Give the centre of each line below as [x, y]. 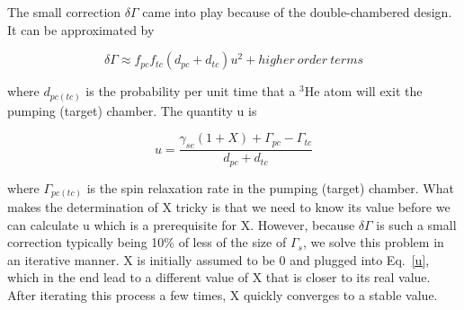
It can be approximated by [81, 29]
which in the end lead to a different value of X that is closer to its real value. [219, 277]
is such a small [416, 224]
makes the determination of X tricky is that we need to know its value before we [229, 207]
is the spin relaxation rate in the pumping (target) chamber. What [270, 187]
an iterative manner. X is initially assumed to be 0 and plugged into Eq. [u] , [219, 259]
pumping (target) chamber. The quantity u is [132, 110]
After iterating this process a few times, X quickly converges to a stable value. [223, 295]
